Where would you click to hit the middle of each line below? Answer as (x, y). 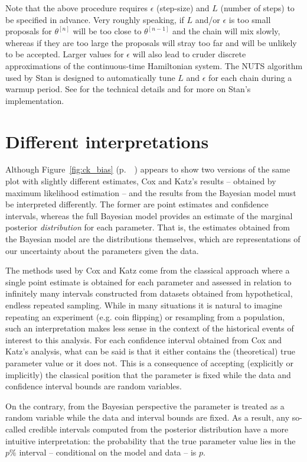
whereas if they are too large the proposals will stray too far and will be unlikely (151, 42)
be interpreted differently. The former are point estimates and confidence (137, 204)
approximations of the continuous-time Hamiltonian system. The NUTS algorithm (154, 65)
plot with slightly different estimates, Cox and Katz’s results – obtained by (141, 181)
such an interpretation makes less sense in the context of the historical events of (150, 328)
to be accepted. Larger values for (65, 54)
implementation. (35, 100)
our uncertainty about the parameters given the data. (102, 250)
